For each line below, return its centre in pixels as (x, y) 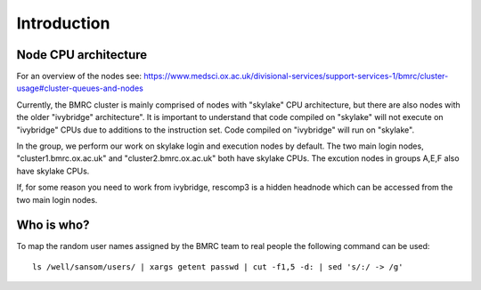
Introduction (63, 23)
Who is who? (53, 226)
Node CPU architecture (82, 55)
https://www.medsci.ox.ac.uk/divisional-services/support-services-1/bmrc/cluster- (296, 77)
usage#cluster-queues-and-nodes (80, 88)
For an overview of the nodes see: (79, 77)
